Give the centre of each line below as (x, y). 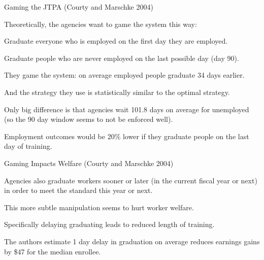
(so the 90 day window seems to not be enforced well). (89, 119)
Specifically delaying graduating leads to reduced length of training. (109, 224)
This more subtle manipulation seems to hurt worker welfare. (99, 207)
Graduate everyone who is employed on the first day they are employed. (116, 41)
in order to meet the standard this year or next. (78, 190)
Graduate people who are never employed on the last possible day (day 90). (122, 58)
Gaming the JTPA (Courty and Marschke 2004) (79, 7)
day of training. (28, 146)
